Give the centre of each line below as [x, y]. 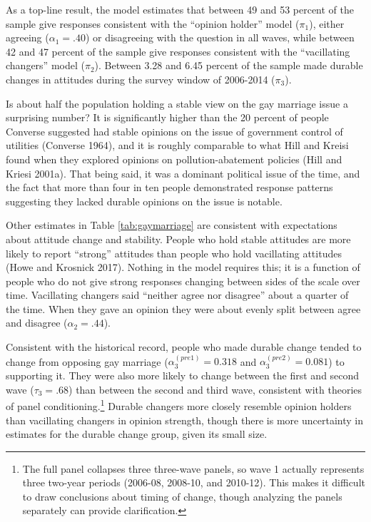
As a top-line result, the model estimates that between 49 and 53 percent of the [180, 9]
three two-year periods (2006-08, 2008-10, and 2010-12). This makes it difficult [194, 482]
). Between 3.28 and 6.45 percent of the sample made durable [229, 65]
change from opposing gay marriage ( [87, 361]
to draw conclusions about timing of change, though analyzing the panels [182, 496]
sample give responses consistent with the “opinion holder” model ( [153, 23]
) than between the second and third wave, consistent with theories [215, 389]
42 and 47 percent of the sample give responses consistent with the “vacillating [178, 51]
